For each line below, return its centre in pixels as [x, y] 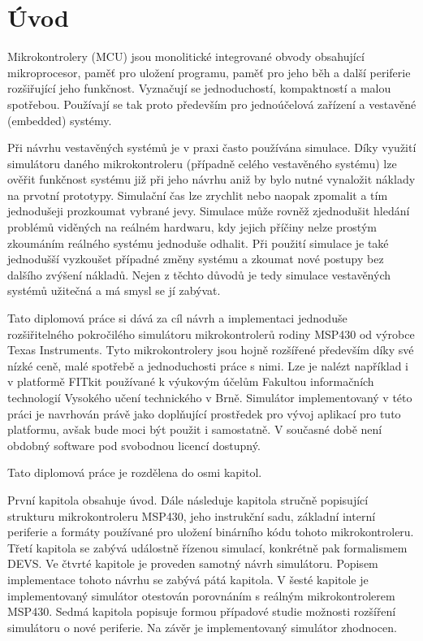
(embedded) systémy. [60, 120]
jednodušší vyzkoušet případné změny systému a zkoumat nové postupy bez [196, 259]
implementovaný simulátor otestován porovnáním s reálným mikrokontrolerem [201, 595]
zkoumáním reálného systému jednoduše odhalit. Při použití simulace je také [198, 243]
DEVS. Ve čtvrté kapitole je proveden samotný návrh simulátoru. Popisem [193, 563]
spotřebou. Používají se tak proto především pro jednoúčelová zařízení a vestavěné [212, 104]
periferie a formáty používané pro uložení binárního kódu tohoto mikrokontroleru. [211, 532]
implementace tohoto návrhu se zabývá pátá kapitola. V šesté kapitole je [188, 579]
